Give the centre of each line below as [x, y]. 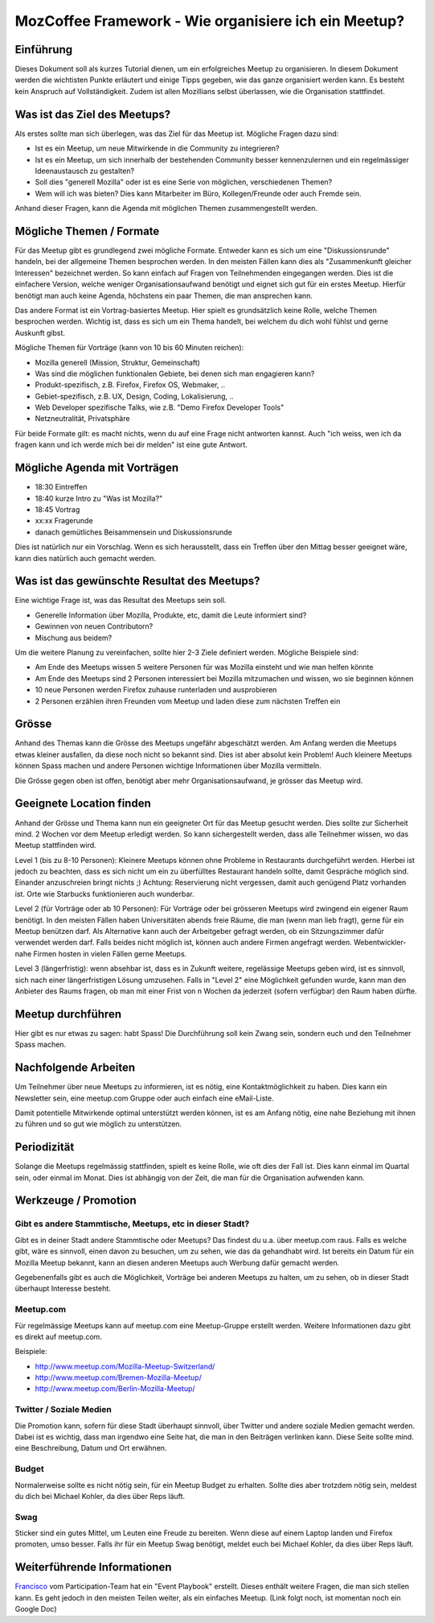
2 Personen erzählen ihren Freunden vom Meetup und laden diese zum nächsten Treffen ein [188, 701]
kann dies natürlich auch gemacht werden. [86, 558]
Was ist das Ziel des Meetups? [93, 114]
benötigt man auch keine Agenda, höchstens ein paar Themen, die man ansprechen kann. [164, 295]
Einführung [43, 50]
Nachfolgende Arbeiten [75, 1068]
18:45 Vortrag [57, 509]
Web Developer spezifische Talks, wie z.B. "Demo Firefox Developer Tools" [160, 407]
